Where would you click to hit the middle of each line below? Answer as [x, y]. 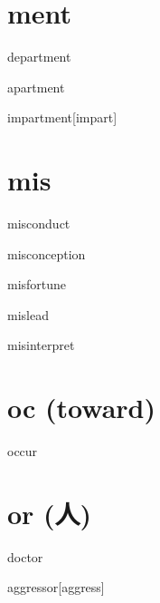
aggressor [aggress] [56, 587]
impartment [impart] [62, 117]
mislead [28, 314]
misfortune [37, 284]
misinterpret [41, 345]
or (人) [50, 513]
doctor [25, 556]
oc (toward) [81, 408]
